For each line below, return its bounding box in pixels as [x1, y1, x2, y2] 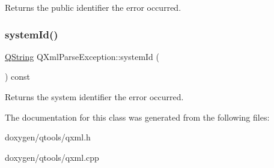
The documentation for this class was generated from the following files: [5, 110, 270, 123]
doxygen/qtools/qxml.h [5, 131, 91, 143]
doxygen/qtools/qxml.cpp [5, 151, 99, 163]
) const [5, 70, 31, 83]
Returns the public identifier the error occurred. [5, 1, 181, 13]
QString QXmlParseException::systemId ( [5, 50, 160, 62]
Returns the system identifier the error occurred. [5, 91, 184, 103]
